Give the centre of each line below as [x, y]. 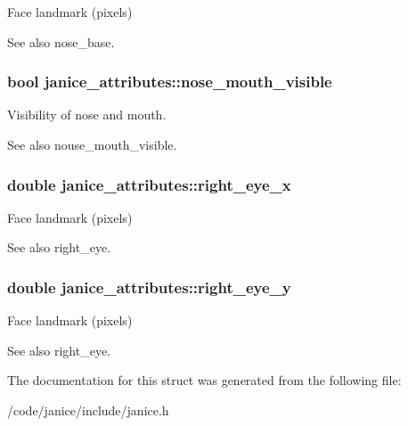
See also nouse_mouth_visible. [92, 144]
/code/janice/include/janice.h [88, 410]
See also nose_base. [61, 41]
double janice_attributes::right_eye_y [149, 287]
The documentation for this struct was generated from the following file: [204, 380]
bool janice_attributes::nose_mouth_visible [170, 82]
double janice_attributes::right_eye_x [149, 184]
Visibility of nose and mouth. [87, 115]
